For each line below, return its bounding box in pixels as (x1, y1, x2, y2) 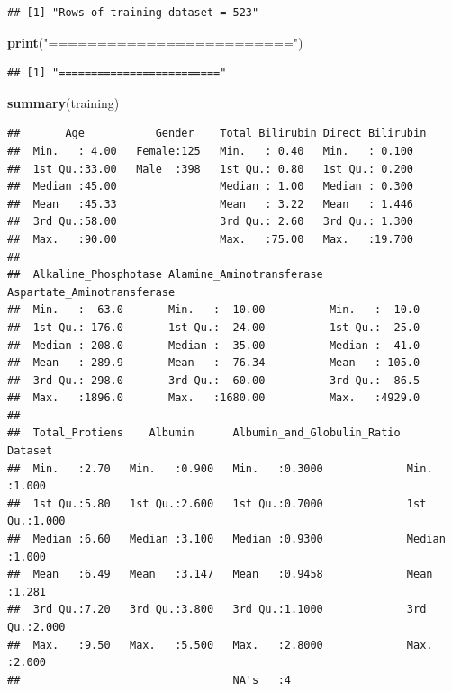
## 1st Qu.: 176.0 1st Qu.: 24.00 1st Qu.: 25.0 (7, 320, 420, 334)
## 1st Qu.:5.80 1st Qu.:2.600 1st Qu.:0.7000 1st (7, 497, 427, 510)
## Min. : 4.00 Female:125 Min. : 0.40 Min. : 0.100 (7, 144, 414, 157)
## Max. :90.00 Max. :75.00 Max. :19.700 (7, 232, 414, 246)
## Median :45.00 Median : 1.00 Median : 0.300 (7, 180, 414, 193)
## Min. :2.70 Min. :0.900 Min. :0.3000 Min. (7, 462, 433, 475)
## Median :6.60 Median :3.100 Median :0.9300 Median (7, 533, 446, 546)
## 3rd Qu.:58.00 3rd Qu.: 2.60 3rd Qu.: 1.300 (7, 215, 414, 229)
